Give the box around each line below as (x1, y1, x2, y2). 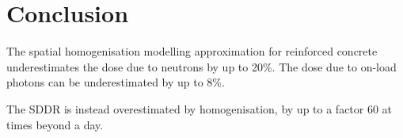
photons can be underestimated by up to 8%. (6, 74, 225, 90)
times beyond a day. (6, 116, 104, 132)
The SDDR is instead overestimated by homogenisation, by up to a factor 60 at (6, 100, 393, 117)
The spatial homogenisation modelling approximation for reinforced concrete (6, 43, 378, 59)
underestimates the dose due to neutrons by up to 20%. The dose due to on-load (6, 58, 397, 75)
